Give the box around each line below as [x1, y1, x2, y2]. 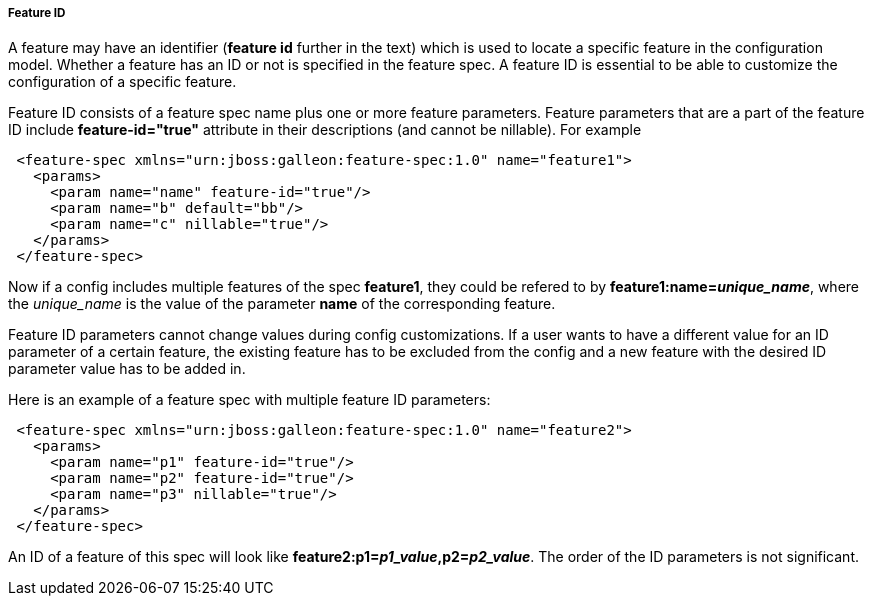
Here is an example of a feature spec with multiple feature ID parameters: [8, 391, 491, 409]
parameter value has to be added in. [8, 360, 246, 378]
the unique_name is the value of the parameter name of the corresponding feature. [8, 295, 556, 313]
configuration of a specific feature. [8, 73, 237, 91]
